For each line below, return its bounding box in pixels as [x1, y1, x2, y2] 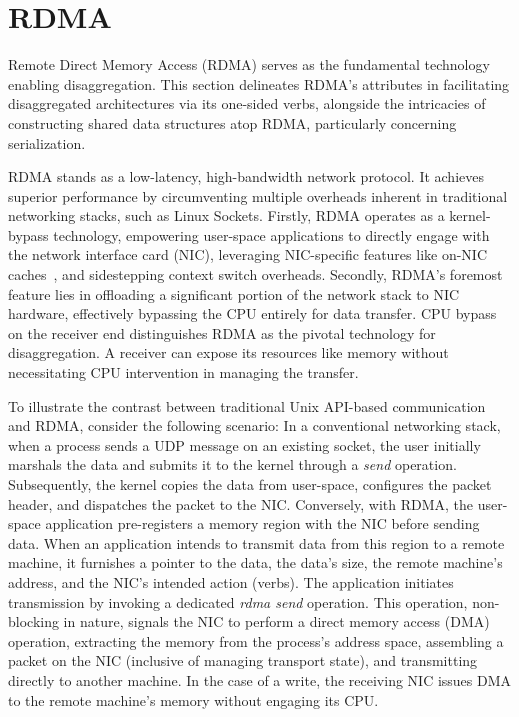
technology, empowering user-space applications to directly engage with [53, 224, 490, 245]
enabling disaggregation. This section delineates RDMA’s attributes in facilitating [8, 73, 510, 94]
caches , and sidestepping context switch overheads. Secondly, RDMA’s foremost [8, 264, 503, 285]
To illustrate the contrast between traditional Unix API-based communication [8, 395, 486, 416]
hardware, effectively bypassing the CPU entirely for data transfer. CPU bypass [8, 303, 497, 324]
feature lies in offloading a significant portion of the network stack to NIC [8, 283, 460, 304]
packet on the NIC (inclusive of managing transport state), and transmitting [8, 650, 478, 671]
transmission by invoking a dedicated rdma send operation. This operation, [8, 591, 468, 612]
